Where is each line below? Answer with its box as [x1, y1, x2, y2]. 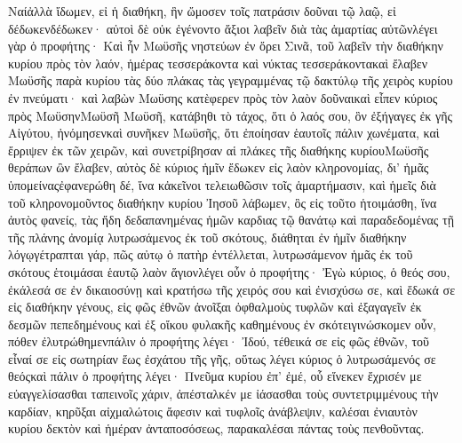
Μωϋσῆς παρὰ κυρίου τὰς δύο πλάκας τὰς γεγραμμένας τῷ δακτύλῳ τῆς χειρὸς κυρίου [8, 71, 453, 90]
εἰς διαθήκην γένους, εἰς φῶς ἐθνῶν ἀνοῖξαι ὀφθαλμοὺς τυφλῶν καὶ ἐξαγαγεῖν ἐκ [8, 297, 422, 316]
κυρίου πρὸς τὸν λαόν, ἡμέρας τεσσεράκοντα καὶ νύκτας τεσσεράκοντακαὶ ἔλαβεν [8, 53, 427, 72]
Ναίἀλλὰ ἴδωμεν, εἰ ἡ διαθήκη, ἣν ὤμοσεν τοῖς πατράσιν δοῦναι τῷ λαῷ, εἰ [8, 2, 396, 20]
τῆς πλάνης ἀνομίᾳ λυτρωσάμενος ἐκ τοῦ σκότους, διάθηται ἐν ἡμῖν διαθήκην [8, 227, 407, 246]
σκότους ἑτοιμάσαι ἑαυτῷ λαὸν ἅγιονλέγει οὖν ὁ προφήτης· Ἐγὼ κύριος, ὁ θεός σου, [8, 262, 450, 281]
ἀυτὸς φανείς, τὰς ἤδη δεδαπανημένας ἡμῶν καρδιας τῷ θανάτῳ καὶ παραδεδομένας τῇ [8, 210, 454, 229]
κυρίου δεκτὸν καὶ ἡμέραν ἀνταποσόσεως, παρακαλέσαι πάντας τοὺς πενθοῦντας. [8, 419, 425, 438]
